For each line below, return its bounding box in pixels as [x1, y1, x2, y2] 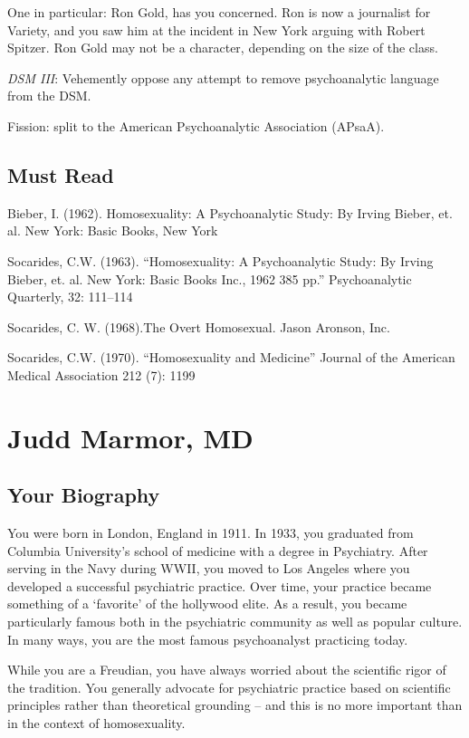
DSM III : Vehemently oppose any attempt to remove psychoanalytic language [7, 68, 439, 87]
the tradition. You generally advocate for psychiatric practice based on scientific [7, 677, 451, 696]
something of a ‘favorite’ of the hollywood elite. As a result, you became [7, 594, 407, 613]
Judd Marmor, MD [7, 418, 254, 455]
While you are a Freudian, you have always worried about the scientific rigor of [7, 660, 446, 679]
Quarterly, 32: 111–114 [7, 287, 133, 306]
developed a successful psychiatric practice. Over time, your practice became [7, 576, 432, 595]
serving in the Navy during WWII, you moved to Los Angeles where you [7, 559, 410, 578]
